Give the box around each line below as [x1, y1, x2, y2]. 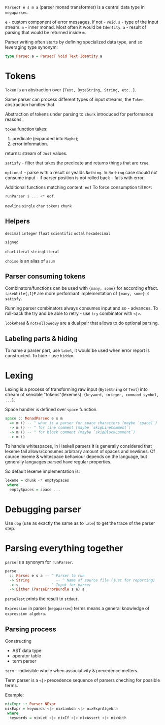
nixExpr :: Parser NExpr [5, 702, 56, 707]
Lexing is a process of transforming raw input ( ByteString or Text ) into [5, 386, 148, 392]
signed [5, 239, 19, 245]
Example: [5, 692, 24, 698]
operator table [12, 653, 41, 659]
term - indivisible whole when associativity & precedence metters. [5, 668, 139, 674]
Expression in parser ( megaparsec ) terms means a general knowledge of [5, 606, 150, 611]
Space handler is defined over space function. [5, 407, 98, 413]
